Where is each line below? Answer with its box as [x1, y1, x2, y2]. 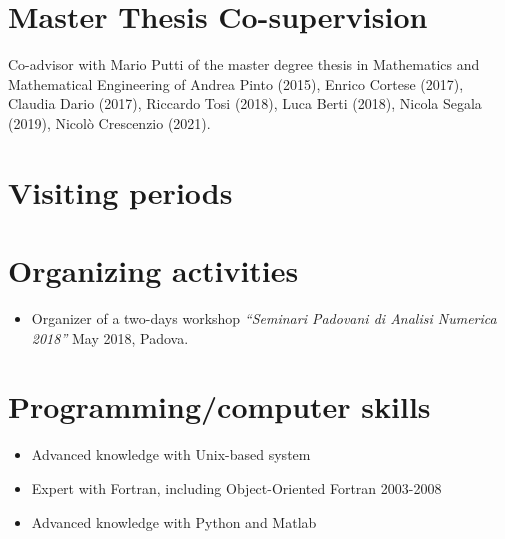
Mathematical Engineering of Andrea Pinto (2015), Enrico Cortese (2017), [8, 73, 464, 94]
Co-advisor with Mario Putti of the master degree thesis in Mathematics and [8, 54, 480, 75]
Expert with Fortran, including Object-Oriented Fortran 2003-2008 [31, 477, 442, 498]
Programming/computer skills [8, 386, 431, 427]
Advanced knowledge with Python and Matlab [31, 511, 317, 532]
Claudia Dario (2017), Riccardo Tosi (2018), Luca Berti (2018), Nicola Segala [8, 93, 482, 114]
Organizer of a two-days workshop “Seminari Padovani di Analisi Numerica [31, 308, 497, 328]
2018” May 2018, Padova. [31, 327, 189, 348]
